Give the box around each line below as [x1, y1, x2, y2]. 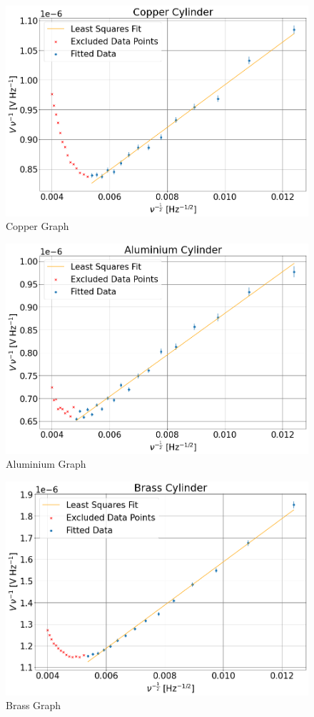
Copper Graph [6, 219, 69, 234]
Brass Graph [6, 698, 61, 713]
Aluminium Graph [6, 456, 86, 471]
